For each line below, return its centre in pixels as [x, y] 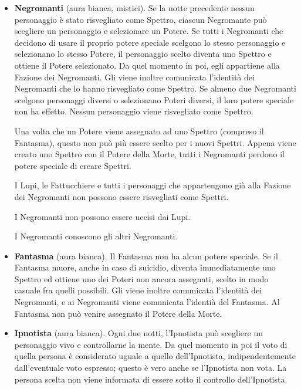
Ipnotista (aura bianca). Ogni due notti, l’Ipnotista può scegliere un [139, 333]
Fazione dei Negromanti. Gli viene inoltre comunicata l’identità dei [134, 77]
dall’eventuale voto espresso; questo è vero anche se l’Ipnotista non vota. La [150, 368]
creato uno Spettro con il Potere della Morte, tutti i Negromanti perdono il [149, 154]
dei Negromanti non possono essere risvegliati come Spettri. [121, 196]
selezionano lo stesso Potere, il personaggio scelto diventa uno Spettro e [143, 54]
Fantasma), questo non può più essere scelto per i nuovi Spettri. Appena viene [155, 142]
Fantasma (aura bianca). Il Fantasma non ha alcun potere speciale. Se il [146, 256]
